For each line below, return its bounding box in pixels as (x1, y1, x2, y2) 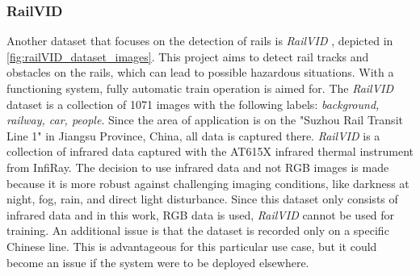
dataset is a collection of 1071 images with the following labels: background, (6, 95, 380, 112)
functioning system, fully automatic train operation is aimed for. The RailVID (6, 80, 394, 96)
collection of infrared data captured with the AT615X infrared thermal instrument (6, 143, 414, 160)
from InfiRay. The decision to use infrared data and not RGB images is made (6, 158, 389, 175)
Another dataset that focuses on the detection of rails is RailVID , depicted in (6, 32, 393, 49)
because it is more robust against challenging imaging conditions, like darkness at (6, 174, 409, 191)
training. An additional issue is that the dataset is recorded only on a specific (6, 222, 389, 239)
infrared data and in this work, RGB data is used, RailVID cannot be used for (6, 206, 395, 223)
